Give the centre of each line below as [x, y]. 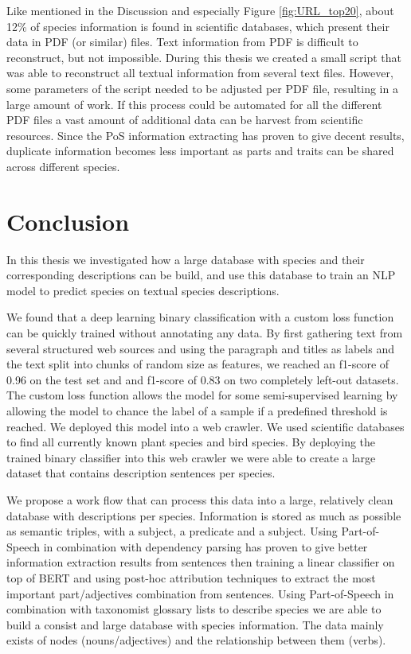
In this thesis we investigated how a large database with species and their [186, 259]
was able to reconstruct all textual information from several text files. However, [200, 73]
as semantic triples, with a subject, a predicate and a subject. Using [172, 531]
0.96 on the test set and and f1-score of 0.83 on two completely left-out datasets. [203, 379]
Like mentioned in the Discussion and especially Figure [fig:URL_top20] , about [200, 10]
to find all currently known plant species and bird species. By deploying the [191, 442]
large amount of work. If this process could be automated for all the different [194, 104]
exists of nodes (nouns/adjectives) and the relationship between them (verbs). [196, 640]
